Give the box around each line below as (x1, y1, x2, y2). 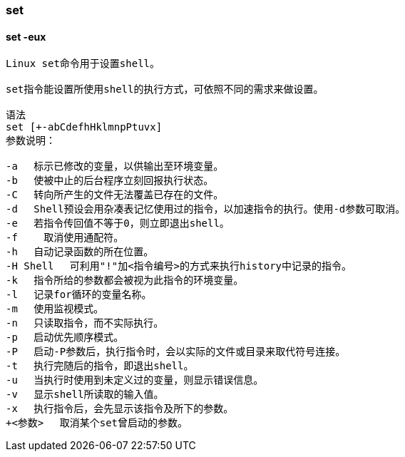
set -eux (6, 30, 46, 43)
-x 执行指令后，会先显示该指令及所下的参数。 (6, 403, 234, 415)
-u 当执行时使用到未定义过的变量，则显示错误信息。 (6, 374, 264, 386)
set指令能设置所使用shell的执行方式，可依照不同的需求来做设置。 (6, 83, 324, 96)
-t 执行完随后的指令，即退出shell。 (6, 360, 194, 372)
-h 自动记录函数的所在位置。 (6, 246, 154, 258)
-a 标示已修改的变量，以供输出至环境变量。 (6, 160, 224, 173)
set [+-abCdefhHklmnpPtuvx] (6, 121, 163, 133)
